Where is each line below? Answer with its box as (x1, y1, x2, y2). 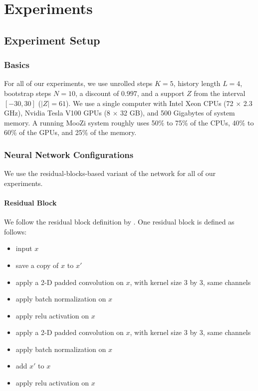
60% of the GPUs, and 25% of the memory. (4, 127, 137, 137)
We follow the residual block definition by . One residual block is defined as (4, 216, 235, 227)
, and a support (137, 87, 185, 98)
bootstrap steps (4, 87, 51, 98)
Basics (4, 58, 29, 71)
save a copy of (15, 259, 59, 270)
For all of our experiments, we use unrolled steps (4, 78, 153, 88)
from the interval (194, 87, 246, 98)
